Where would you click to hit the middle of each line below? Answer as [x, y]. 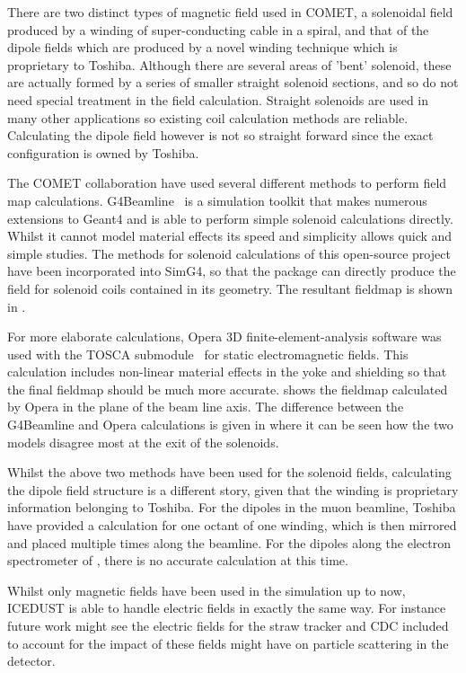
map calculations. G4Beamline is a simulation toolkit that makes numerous [217, 200]
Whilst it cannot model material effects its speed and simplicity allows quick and [230, 236]
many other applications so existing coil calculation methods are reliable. [208, 117]
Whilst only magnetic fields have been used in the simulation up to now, [207, 590]
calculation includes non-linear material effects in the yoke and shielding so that [227, 372]
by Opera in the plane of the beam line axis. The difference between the [206, 407]
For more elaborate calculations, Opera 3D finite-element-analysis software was [224, 336]
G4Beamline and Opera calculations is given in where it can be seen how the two [230, 425]
